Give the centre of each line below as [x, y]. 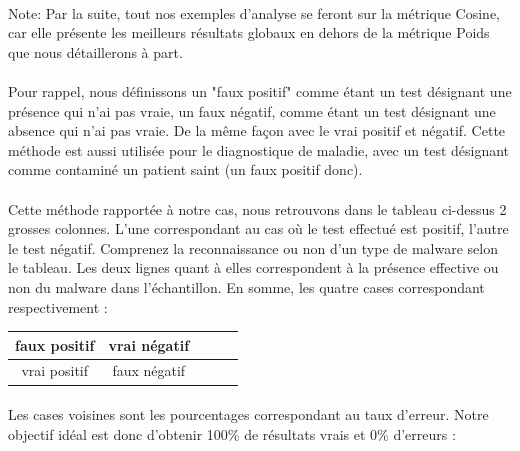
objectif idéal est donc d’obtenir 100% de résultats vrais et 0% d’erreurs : [232, 433]
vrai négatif [149, 344]
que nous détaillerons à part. [95, 51]
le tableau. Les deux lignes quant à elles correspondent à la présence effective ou [253, 267]
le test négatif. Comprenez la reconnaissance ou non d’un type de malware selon [253, 247]
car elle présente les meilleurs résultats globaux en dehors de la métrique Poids [249, 32]
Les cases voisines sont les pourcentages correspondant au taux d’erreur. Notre [248, 414]
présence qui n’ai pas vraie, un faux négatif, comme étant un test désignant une [252, 110]
